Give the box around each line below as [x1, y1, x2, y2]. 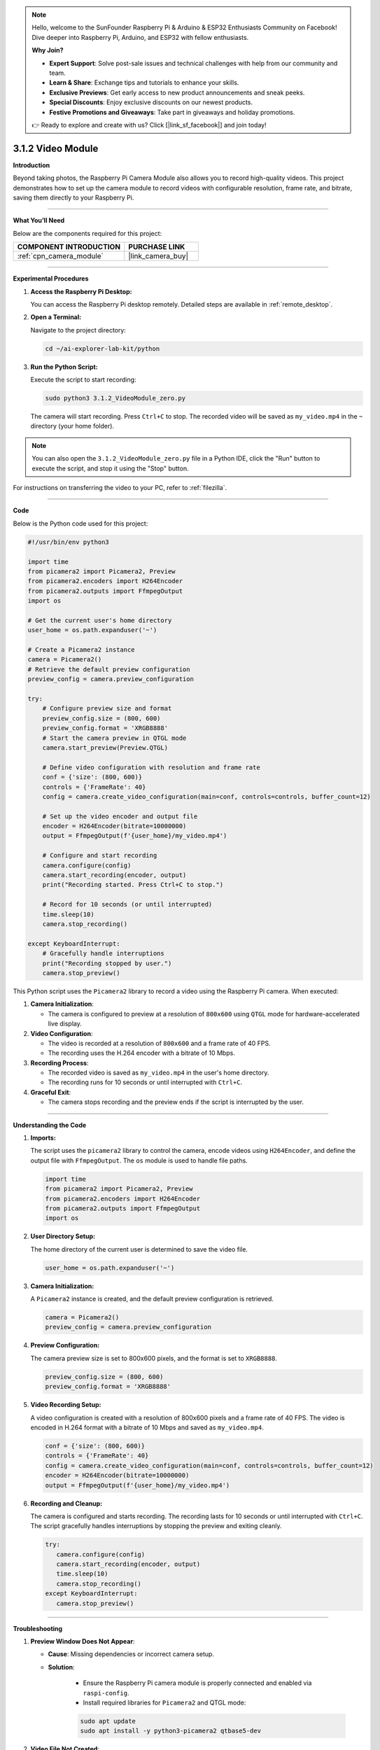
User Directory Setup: [30, 1232, 96, 1240]
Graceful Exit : [30, 1088, 71, 1096]
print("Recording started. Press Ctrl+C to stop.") [42, 881, 224, 889]
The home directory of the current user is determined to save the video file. [30, 1245, 248, 1253]
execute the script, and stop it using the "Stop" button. [31, 464, 189, 472]
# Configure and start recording [42, 851, 157, 860]
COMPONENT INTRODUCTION [17, 242, 121, 252]
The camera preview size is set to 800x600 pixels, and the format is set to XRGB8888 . [30, 1354, 278, 1362]
